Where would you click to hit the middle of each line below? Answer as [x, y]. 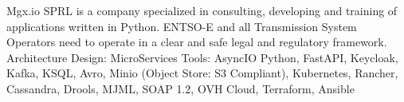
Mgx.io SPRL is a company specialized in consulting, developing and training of [202, 10]
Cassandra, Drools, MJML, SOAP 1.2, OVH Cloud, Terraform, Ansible [180, 88]
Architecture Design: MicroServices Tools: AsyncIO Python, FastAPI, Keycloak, [202, 57]
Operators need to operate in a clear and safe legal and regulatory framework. [197, 42]
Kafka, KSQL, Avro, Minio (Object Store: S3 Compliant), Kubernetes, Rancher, [202, 73]
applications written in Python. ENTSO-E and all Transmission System [182, 26]
